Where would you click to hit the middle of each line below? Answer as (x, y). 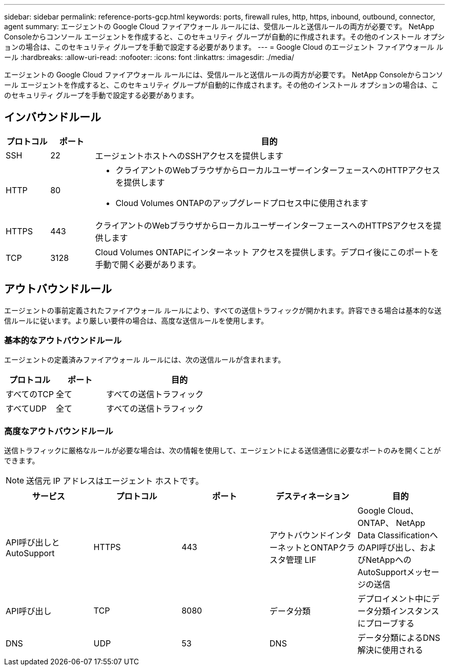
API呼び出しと (33, 543)
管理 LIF (301, 560)
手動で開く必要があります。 (148, 264)
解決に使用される (390, 650)
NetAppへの (389, 560)
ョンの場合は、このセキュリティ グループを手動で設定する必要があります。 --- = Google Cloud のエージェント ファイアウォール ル (224, 47)
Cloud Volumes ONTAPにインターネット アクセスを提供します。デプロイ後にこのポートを (267, 252)
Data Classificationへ (398, 535)
